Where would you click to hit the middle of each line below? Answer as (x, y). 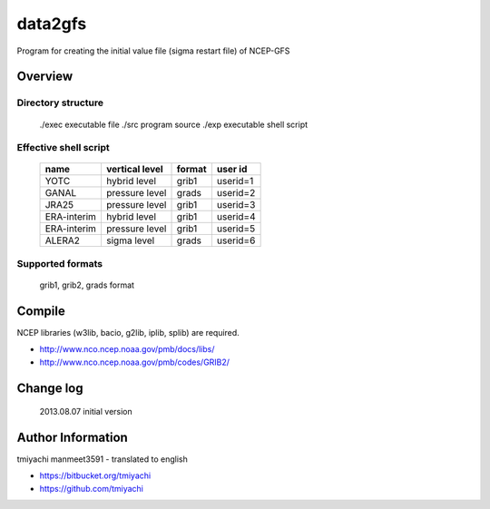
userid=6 (236, 240)
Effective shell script (63, 148)
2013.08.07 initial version (86, 412)
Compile (41, 311)
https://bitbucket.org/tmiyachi (95, 475)
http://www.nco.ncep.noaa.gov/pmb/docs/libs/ (127, 349)
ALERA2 (63, 240)
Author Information (73, 437)
